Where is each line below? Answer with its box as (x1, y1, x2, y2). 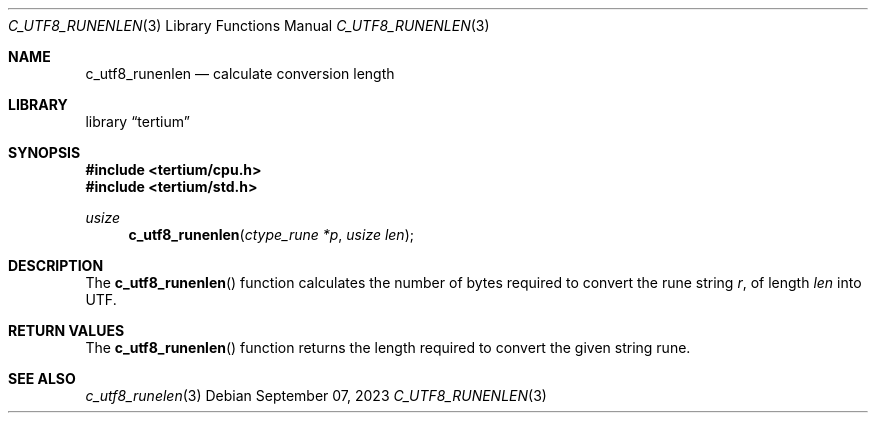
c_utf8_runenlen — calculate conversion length (85, 65, 395, 82)
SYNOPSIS (8, 144, 81, 161)
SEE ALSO (8, 370, 76, 387)
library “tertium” (85, 113, 190, 130)
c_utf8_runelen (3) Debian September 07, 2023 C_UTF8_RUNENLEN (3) (85, 387, 547, 404)
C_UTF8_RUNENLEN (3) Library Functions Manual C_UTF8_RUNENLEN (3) (8, 17, 490, 34)
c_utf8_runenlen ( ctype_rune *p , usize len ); (128, 226, 414, 243)
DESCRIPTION (8, 257, 104, 274)
